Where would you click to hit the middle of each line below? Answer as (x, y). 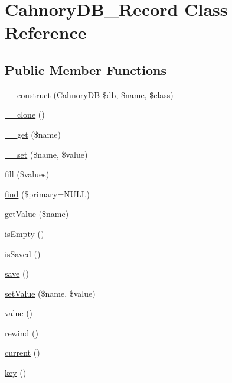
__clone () (25, 114)
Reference (46, 32)
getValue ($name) (37, 214)
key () (16, 373)
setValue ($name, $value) (50, 293)
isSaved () (23, 253)
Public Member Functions (86, 69)
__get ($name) (33, 134)
